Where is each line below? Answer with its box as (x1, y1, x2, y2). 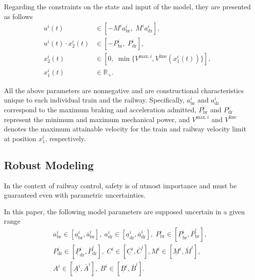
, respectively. (45, 133, 86, 143)
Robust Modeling (4, 157, 94, 172)
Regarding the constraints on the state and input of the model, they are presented (4, 1, 251, 11)
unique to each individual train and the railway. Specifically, (4, 95, 185, 105)
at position (4, 133, 36, 143)
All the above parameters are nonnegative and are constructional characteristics (4, 85, 244, 95)
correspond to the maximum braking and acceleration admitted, (4, 104, 197, 115)
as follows (4, 11, 33, 21)
